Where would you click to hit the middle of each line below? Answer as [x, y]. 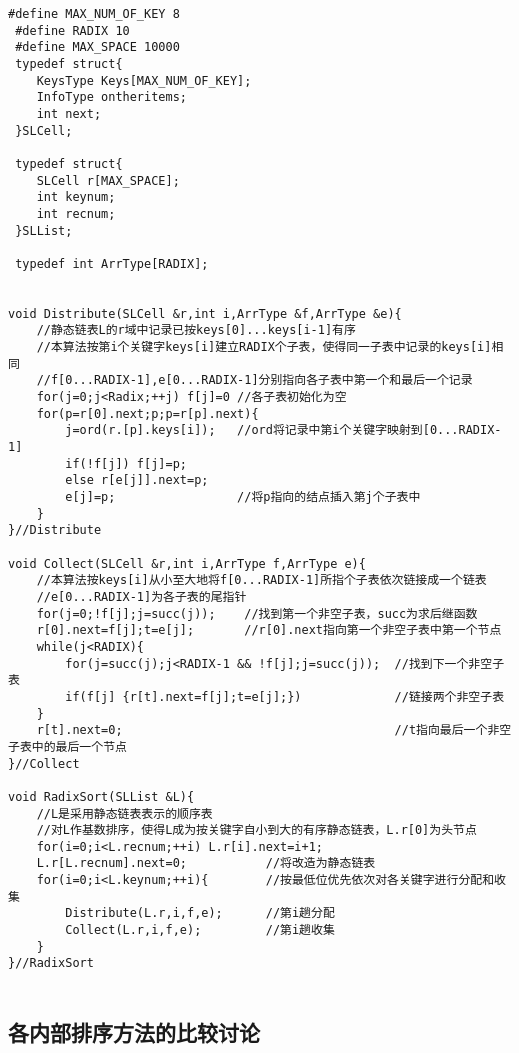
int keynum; [76, 197]
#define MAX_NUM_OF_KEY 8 [94, 14]
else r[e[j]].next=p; [137, 480]
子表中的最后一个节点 [67, 746]
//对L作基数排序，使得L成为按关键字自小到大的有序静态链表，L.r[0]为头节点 [256, 830]
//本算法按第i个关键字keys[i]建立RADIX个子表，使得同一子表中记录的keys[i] [264, 347]
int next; [69, 113]
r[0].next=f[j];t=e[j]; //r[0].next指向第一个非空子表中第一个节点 [269, 630]
